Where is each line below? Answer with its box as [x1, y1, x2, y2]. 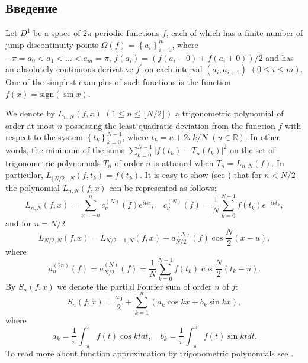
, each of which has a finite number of [166, 27, 303, 39]
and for [5, 216, 32, 229]
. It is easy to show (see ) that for [140, 168, 262, 181]
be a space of [33, 27, 81, 39]
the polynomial [5, 181, 60, 193]
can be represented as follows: [109, 181, 217, 193]
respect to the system [5, 131, 83, 143]
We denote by [5, 107, 55, 119]
